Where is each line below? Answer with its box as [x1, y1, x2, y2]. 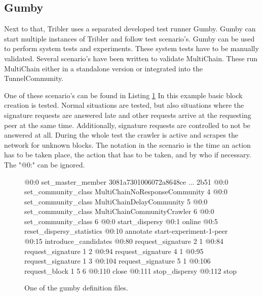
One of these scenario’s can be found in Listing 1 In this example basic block [4, 90, 243, 100]
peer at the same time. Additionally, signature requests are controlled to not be [4, 119, 250, 130]
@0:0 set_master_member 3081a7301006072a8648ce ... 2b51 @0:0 [24, 176, 229, 187]
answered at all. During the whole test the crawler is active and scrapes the [4, 130, 238, 140]
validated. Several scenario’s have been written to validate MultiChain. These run [4, 53, 258, 63]
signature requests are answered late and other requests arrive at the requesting [4, 109, 251, 120]
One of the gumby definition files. [24, 282, 128, 293]
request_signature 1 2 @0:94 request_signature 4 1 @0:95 [24, 245, 204, 256]
